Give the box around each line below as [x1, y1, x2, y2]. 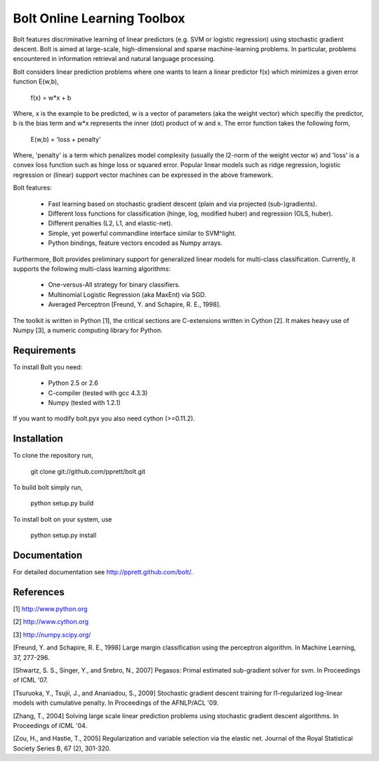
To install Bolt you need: [13, 362, 83, 371]
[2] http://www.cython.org [13, 618, 89, 626]
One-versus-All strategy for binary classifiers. [48, 281, 180, 289]
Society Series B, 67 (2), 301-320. [13, 744, 112, 753]
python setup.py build [30, 499, 94, 508]
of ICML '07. [13, 676, 48, 684]
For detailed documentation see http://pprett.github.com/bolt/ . [13, 568, 193, 576]
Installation [13, 432, 63, 445]
